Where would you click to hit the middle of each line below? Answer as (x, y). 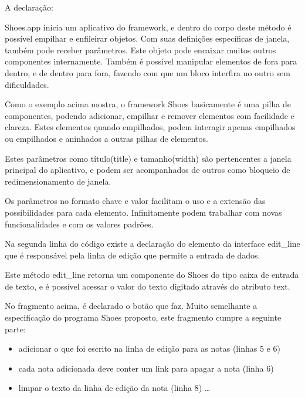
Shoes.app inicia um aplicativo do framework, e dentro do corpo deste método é (148, 27)
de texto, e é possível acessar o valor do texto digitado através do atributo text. (148, 286)
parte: (15, 329)
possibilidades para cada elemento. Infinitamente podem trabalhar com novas (143, 212)
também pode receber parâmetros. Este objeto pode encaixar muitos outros (140, 50)
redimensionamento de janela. (58, 181)
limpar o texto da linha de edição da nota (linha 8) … (114, 388)
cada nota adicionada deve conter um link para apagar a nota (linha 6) (146, 368)
